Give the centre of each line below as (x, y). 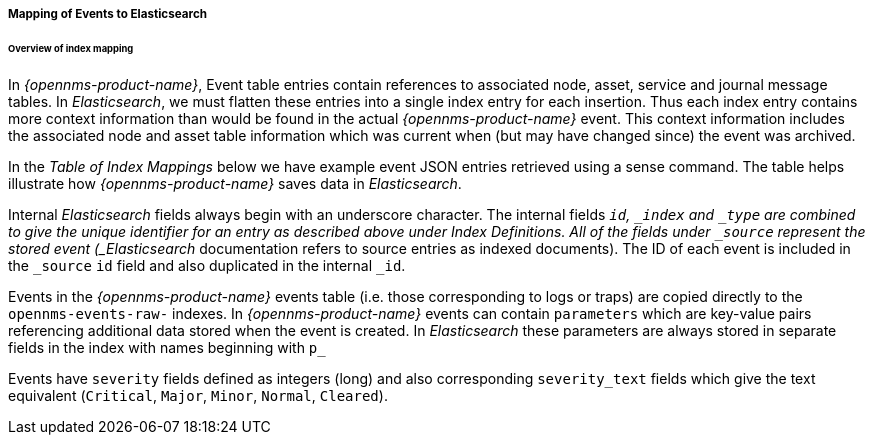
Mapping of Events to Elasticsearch (107, 14)
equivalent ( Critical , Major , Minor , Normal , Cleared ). (198, 395)
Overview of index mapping (71, 48)
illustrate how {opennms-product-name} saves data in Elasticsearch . (235, 183)
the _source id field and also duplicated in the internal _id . (207, 265)
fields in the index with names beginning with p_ (167, 347)
